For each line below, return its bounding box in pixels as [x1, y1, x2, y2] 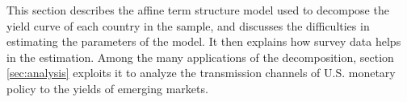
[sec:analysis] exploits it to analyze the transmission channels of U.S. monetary [6, 64, 396, 81]
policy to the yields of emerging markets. [6, 80, 208, 96]
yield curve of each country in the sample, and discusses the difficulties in [6, 17, 370, 34]
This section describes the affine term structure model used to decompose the [6, 2, 389, 18]
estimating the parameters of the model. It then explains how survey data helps [6, 33, 401, 50]
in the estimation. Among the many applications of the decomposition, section [6, 48, 394, 65]
